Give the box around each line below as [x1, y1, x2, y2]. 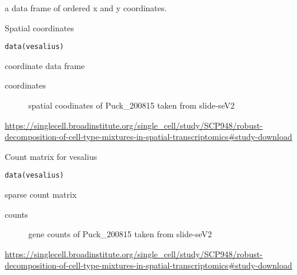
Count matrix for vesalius [5, 150, 97, 162]
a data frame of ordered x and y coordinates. [5, 2, 167, 14]
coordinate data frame [5, 59, 85, 71]
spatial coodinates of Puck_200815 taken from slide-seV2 [28, 99, 235, 112]
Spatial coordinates [5, 21, 74, 34]
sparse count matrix [5, 188, 77, 201]
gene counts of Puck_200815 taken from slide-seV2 [28, 228, 212, 240]
